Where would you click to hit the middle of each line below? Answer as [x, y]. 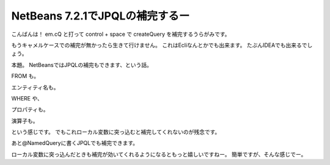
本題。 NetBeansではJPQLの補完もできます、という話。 [82, 65]
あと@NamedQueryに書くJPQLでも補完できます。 [75, 143]
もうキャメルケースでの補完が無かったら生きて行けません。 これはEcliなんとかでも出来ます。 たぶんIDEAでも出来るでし [162, 45]
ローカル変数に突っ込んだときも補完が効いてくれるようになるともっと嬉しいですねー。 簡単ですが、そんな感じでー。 [159, 154]
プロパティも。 [30, 110]
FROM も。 [25, 76]
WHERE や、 [27, 98]
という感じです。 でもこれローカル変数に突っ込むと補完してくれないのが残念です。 [116, 132]
